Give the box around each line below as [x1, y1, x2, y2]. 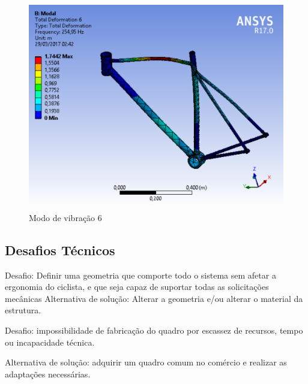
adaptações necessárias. [5, 367, 91, 380]
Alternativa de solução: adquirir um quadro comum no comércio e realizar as [5, 356, 287, 368]
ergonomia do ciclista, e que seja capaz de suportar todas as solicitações [5, 280, 269, 293]
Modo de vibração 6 [29, 211, 102, 223]
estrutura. [5, 304, 41, 316]
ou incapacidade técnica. [5, 335, 95, 348]
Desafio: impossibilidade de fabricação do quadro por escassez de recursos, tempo [5, 323, 303, 336]
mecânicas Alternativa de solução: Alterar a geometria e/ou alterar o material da [5, 292, 303, 304]
